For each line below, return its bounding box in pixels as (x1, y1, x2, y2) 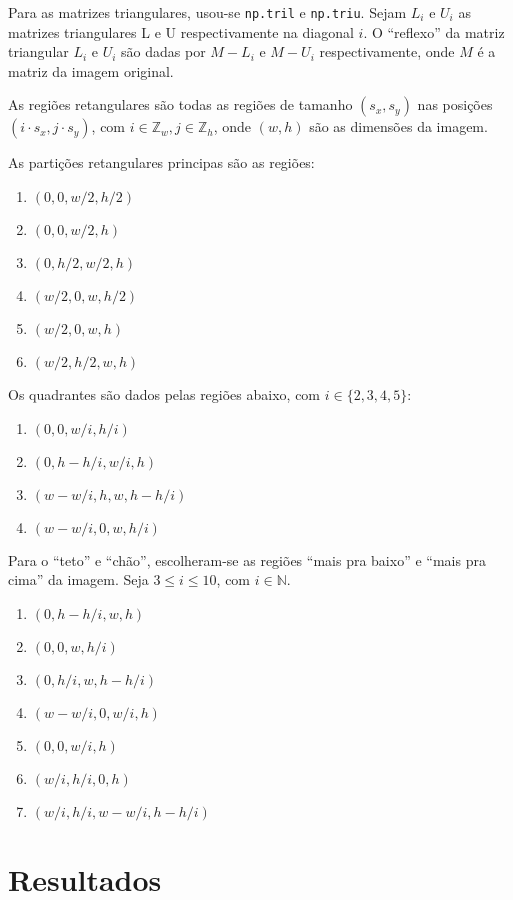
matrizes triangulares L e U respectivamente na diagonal (8, 21, 354, 42)
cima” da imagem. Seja (8, 569, 149, 590)
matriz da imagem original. (8, 60, 174, 81)
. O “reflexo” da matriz (363, 21, 505, 42)
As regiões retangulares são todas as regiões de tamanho (8, 94, 353, 115)
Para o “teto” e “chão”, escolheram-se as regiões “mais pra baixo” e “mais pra (8, 549, 486, 570)
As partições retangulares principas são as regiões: (8, 152, 315, 173)
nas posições (417, 94, 493, 115)
